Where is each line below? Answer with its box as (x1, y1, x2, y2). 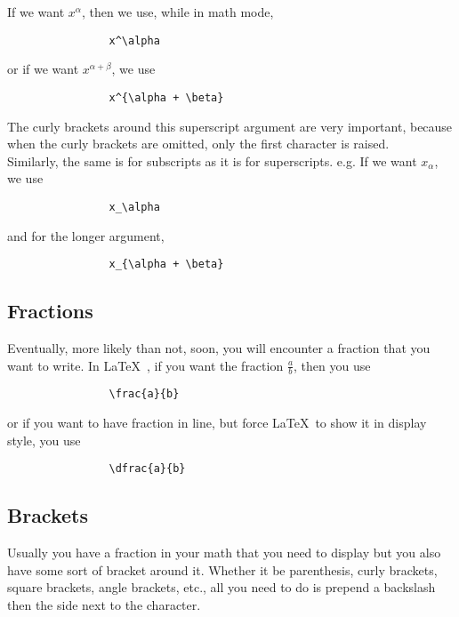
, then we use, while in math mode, (81, 3, 274, 20)
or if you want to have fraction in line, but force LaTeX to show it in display (7, 413, 427, 432)
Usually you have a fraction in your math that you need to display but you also (7, 543, 441, 562)
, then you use (294, 356, 371, 374)
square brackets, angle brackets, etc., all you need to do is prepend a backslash (7, 578, 436, 597)
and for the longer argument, (7, 226, 165, 244)
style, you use (7, 430, 81, 449)
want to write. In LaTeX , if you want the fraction (7, 356, 284, 374)
